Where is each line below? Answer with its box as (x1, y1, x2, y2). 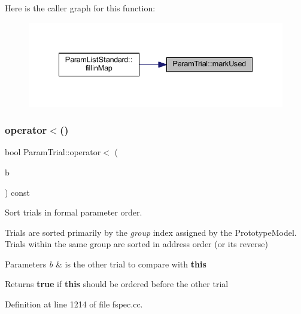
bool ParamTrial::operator (5, 146, 101, 158)
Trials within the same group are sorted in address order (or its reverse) (5, 238, 268, 250)
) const (5, 186, 31, 198)
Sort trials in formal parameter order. (5, 206, 142, 218)
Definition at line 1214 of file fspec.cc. (5, 298, 143, 310)
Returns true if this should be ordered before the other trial (5, 278, 229, 290)
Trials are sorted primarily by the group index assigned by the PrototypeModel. (5, 226, 297, 238)
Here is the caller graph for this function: (5, 2, 156, 14)
